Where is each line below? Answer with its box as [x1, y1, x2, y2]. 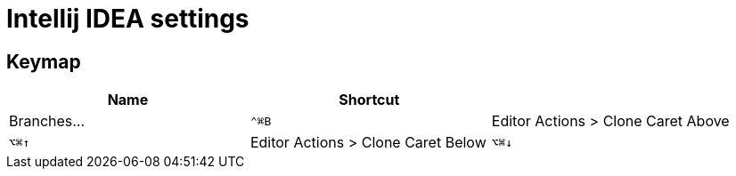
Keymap [6, 50, 81, 73]
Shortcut [339, 91, 400, 109]
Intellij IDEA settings [6, 4, 249, 34]
